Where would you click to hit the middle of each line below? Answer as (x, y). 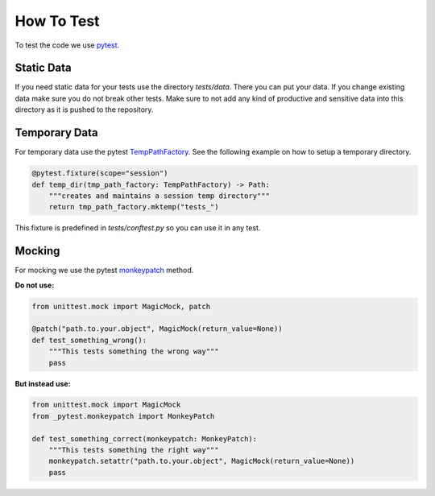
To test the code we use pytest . (67, 45)
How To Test (57, 21)
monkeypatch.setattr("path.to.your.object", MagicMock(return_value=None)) (202, 461)
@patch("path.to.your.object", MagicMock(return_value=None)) (157, 329)
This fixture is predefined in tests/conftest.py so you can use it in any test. (138, 228)
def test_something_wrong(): (89, 340)
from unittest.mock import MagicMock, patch (121, 306)
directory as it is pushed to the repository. (84, 110)
